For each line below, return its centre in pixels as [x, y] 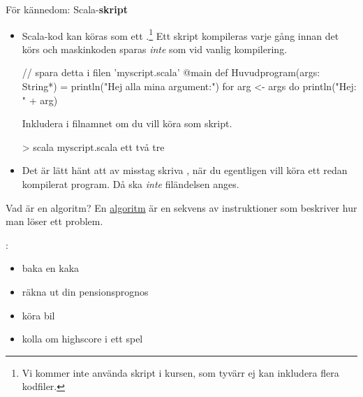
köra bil [38, 315]
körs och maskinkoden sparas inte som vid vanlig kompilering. [155, 49]
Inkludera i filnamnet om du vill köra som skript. [127, 123]
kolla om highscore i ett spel [82, 339]
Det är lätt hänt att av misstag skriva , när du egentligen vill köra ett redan [185, 170]
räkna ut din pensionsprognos [85, 291]
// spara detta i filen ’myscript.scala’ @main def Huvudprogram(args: [171, 72]
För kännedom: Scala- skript [67, 9]
